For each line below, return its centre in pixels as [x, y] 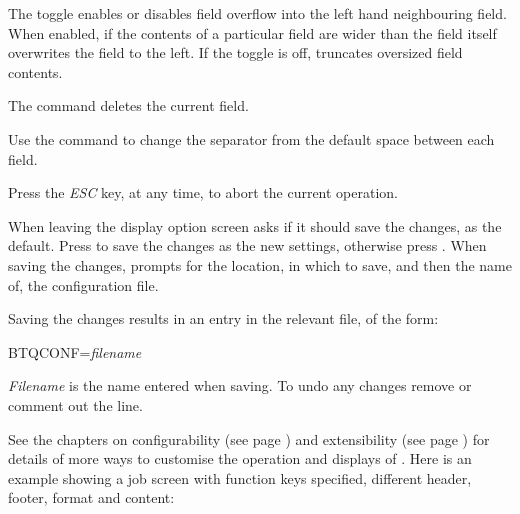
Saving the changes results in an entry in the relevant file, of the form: [223, 318]
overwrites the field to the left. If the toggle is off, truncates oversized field [235, 52]
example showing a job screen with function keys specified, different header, [240, 477]
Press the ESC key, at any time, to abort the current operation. [203, 192]
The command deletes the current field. [128, 105]
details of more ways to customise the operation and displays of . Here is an [240, 458]
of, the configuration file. [83, 284]
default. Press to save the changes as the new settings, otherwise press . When [247, 245]
